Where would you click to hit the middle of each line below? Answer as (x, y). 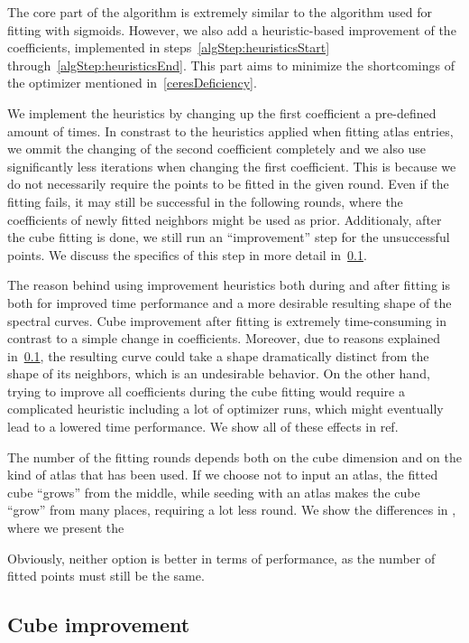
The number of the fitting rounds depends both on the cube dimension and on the (234, 457)
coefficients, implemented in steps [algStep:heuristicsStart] (169, 47)
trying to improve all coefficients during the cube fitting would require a (206, 391)
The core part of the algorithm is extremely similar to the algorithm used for (220, 12)
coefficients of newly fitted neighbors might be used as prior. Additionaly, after (225, 219)
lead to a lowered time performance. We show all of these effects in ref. (203, 427)
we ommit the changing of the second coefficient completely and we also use (217, 149)
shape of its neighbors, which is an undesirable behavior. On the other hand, (219, 373)
